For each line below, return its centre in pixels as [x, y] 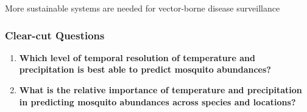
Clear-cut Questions [55, 35]
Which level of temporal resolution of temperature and [137, 57]
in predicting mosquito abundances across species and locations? [157, 101]
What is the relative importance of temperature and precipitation [161, 90]
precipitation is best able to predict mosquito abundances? [145, 69]
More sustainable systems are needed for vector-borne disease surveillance [143, 8]
